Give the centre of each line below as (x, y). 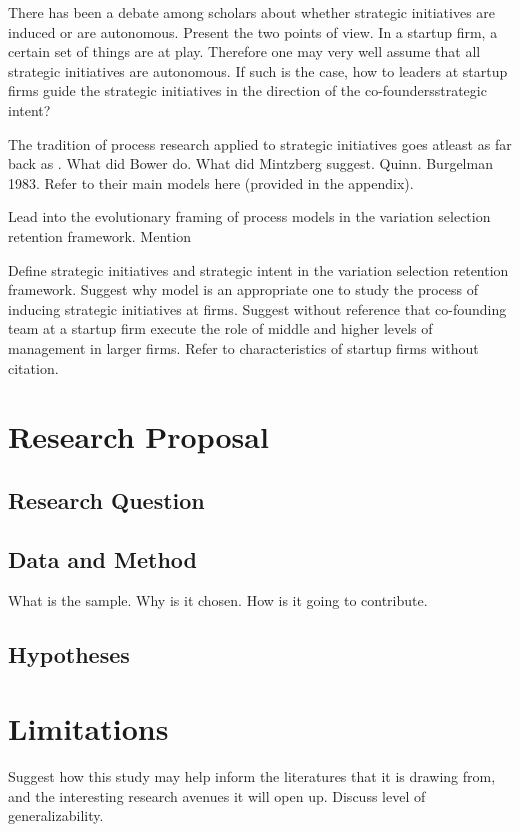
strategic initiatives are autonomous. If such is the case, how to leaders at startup (258, 70)
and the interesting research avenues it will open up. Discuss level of (217, 795)
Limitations (88, 728)
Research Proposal (138, 436)
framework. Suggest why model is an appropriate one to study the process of (243, 289)
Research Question (106, 499)
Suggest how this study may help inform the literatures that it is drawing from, (252, 775)
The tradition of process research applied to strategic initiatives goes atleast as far (260, 143)
